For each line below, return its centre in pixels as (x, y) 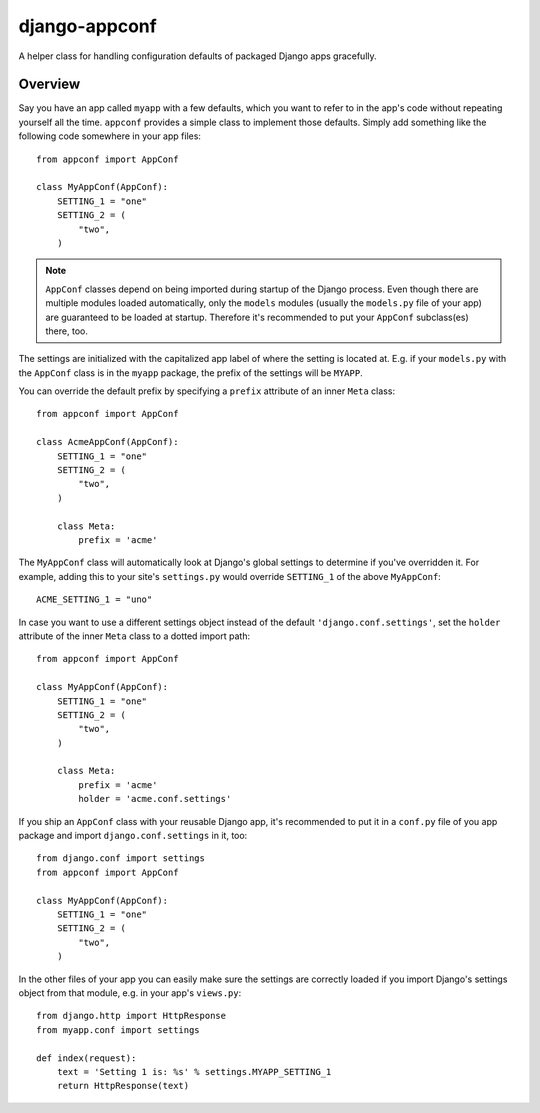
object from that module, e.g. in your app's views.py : (130, 992)
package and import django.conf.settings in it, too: (133, 836)
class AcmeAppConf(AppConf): (107, 442)
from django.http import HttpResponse (131, 1016)
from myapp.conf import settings (118, 1029)
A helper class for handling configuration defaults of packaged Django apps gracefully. (197, 56)
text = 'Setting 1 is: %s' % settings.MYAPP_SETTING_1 (194, 1071)
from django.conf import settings (120, 858)
